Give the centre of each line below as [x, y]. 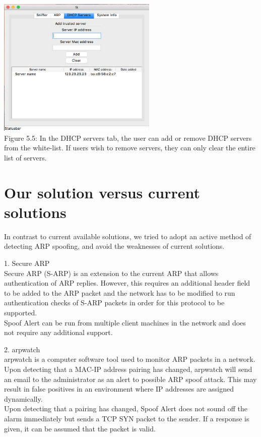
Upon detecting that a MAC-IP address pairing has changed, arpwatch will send [128, 369]
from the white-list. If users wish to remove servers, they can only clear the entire [130, 148]
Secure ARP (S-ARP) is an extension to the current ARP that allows [111, 273]
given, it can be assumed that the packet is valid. [80, 428]
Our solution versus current [102, 192]
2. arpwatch [22, 349]
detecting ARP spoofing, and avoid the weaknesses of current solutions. [114, 246]
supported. [21, 312]
